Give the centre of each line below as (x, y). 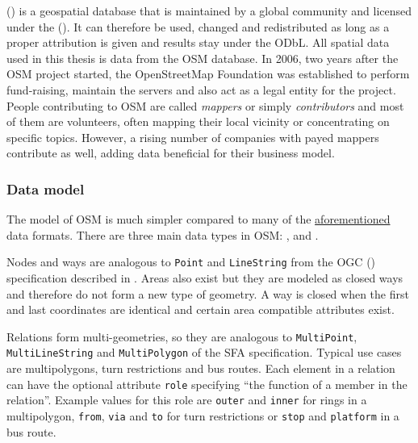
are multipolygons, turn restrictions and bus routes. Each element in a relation (201, 368)
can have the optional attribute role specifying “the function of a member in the (207, 384)
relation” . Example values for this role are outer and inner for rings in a (187, 400)
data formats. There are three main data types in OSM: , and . (163, 234)
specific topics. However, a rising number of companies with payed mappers (193, 137)
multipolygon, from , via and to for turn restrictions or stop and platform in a (203, 416)
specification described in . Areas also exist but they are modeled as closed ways (205, 278)
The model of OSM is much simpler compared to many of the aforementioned (199, 219)
